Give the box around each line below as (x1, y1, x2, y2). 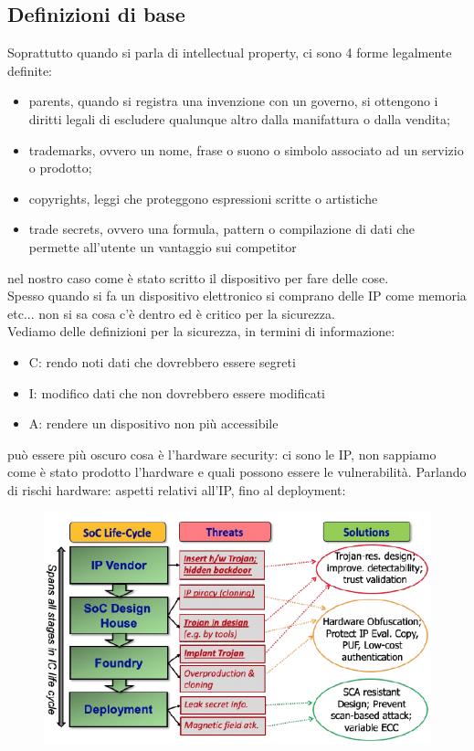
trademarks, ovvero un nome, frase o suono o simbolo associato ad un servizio (28, 140, 464, 159)
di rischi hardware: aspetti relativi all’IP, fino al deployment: (7, 480, 346, 499)
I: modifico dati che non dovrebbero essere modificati (28, 383, 326, 402)
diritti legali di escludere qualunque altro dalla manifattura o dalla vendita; (28, 109, 450, 128)
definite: (7, 60, 53, 79)
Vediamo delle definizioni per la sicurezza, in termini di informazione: (7, 322, 395, 341)
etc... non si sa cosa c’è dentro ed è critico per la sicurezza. (7, 303, 335, 323)
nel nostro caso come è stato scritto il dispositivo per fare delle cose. (7, 268, 389, 287)
